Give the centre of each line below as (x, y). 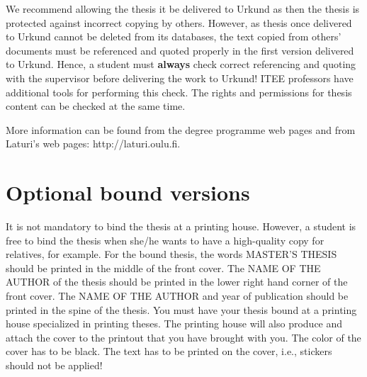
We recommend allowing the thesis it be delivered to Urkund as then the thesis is (183, 9)
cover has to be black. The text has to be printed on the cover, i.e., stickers (169, 351)
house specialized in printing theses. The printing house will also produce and (174, 323)
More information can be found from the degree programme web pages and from (181, 129)
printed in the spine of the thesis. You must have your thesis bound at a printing (181, 309)
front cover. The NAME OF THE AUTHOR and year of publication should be (177, 296)
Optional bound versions (128, 192)
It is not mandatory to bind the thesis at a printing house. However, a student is (181, 226)
